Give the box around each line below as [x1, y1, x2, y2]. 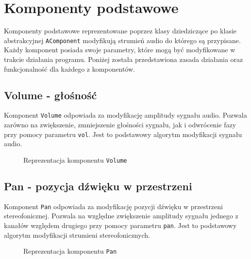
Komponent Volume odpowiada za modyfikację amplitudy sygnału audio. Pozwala [4, 110, 247, 120]
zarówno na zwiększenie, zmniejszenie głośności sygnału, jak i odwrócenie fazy [4, 120, 236, 130]
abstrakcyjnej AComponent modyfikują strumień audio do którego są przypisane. [4, 35, 241, 45]
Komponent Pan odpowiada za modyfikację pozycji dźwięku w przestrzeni [4, 201, 223, 211]
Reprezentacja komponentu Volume [23, 154, 127, 165]
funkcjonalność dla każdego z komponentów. [4, 63, 135, 74]
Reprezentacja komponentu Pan [23, 246, 117, 256]
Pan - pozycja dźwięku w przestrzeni [4, 178, 192, 193]
